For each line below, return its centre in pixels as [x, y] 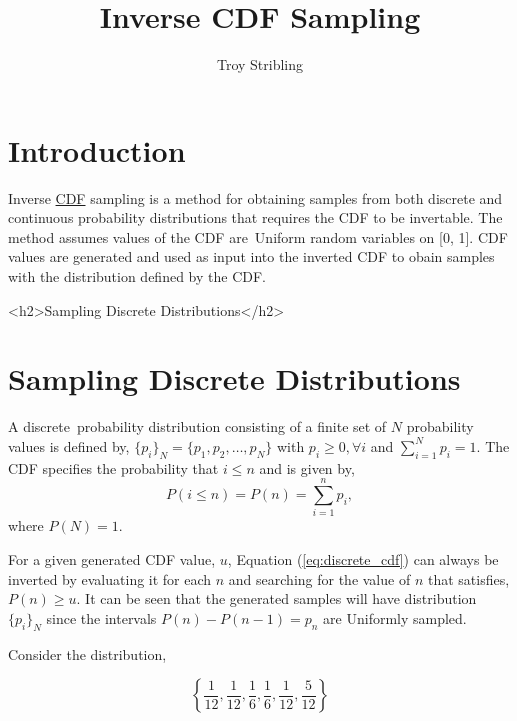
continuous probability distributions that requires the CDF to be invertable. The [255, 217]
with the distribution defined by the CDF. [137, 276]
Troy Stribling [260, 64]
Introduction [97, 149]
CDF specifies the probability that [113, 467]
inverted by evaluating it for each [110, 578]
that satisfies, [468, 578]
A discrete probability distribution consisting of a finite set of [197, 426]
